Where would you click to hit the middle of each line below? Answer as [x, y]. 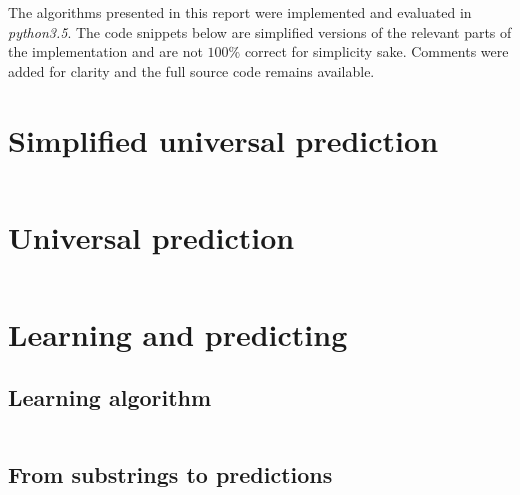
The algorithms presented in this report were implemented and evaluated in [240, 12]
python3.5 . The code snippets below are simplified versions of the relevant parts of [260, 31]
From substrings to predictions [170, 473]
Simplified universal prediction [223, 139]
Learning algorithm [110, 397]
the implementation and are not [105, 51]
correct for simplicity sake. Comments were [376, 51]
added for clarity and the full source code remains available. [191, 70]
